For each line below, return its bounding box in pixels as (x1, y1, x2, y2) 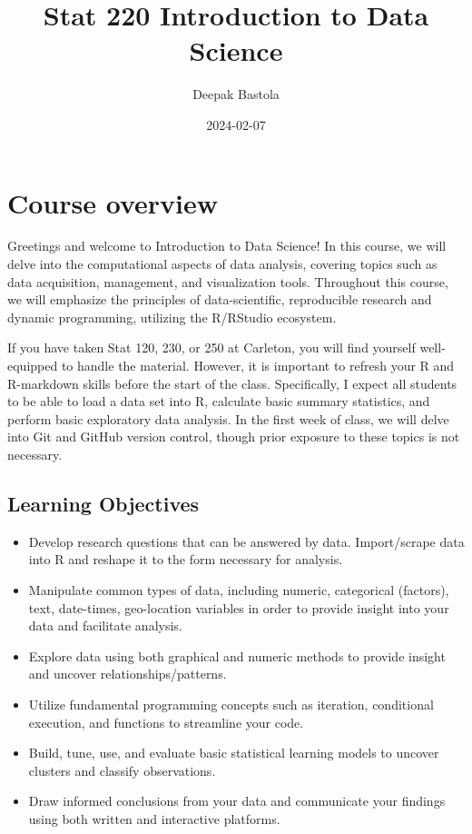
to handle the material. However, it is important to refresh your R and (61, 356, 455, 374)
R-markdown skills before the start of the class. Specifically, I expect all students (7, 373, 457, 392)
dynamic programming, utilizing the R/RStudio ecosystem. (7, 307, 337, 326)
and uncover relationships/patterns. (28, 664, 227, 683)
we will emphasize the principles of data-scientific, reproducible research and (7, 290, 432, 309)
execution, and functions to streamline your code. (28, 712, 304, 731)
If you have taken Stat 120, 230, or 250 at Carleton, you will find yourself (7, 338, 416, 357)
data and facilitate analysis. (28, 616, 182, 635)
